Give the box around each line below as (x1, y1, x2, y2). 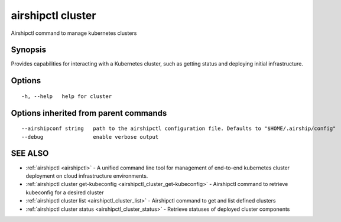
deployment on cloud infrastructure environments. (25, 172, 148, 179)
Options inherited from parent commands (11, 108, 167, 118)
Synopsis (11, 45, 47, 55)
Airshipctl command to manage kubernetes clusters (11, 30, 137, 37)
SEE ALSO (11, 148, 49, 159)
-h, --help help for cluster (21, 93, 112, 100)
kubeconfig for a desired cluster (25, 189, 104, 196)
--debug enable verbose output (21, 133, 159, 140)
